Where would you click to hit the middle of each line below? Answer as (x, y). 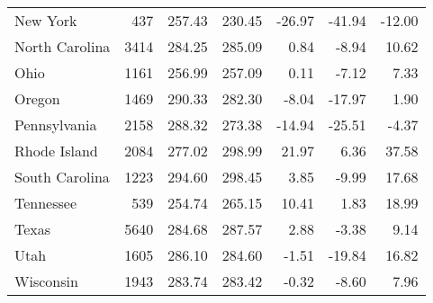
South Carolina (62, 177)
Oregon (37, 98)
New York (46, 20)
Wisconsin (46, 281)
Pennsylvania (56, 125)
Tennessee (46, 203)
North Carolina (63, 46)
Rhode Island (56, 151)
